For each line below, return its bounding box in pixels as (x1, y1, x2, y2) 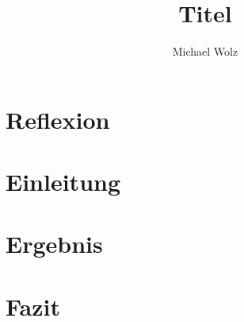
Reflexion (6, 103, 110, 135)
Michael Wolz (172, 43, 238, 60)
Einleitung (6, 165, 121, 198)
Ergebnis (6, 227, 103, 260)
